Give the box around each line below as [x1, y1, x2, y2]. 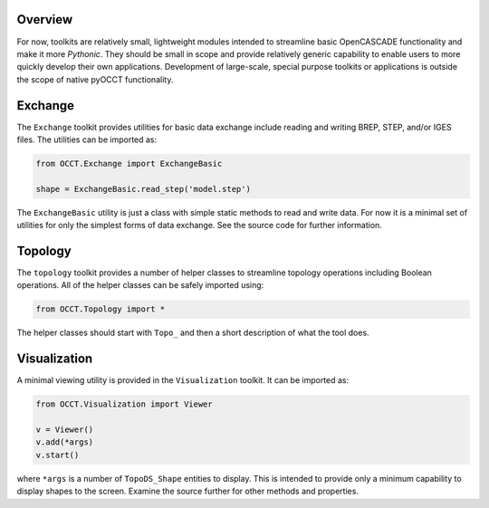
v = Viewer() [35, 425, 94, 435]
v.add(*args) [35, 437, 94, 447]
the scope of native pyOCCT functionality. [16, 73, 174, 85]
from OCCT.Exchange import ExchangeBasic [35, 158, 223, 168]
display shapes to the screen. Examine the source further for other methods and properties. [16, 485, 360, 497]
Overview [16, 12, 73, 27]
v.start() [35, 449, 80, 460]
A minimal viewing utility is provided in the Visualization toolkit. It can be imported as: [16, 375, 350, 386]
